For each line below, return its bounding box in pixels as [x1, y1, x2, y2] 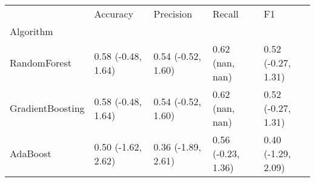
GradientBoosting [10, 101, 85, 115]
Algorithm [10, 24, 53, 38]
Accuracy [94, 7, 134, 21]
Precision [153, 7, 193, 21]
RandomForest [10, 56, 71, 70]
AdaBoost [10, 146, 51, 160]
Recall [212, 7, 239, 21]
